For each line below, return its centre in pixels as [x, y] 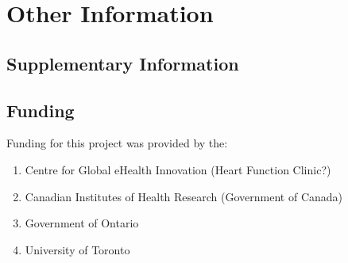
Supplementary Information [123, 63]
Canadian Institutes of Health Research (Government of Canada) [184, 196]
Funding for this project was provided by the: [117, 143]
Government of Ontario [82, 223]
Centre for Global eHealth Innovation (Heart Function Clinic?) [178, 169]
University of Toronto [77, 249]
